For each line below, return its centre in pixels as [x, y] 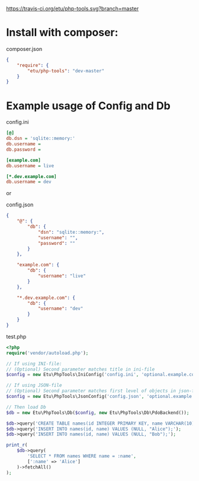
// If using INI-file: [34, 364]
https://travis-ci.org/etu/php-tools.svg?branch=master [73, 9]
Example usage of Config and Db [88, 106]
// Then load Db [26, 407]
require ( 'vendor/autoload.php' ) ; [47, 353]
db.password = [24, 149]
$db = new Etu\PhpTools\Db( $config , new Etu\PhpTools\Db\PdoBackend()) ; [98, 412]
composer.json [24, 49]
